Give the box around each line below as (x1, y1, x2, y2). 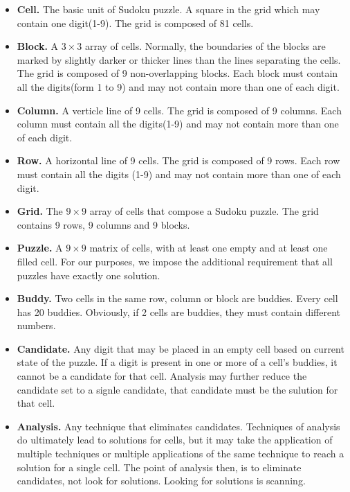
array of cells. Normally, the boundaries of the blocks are (84, 39, 326, 53)
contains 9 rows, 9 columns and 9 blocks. (17, 217, 190, 231)
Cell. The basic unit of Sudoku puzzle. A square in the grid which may (17, 2, 320, 16)
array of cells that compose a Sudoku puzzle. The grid (89, 204, 319, 218)
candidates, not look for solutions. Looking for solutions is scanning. (17, 473, 306, 488)
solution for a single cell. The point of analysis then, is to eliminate (17, 459, 302, 474)
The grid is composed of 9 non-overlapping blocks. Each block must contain (17, 66, 338, 80)
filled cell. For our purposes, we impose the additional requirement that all (17, 254, 333, 268)
